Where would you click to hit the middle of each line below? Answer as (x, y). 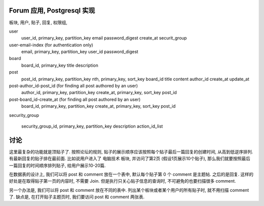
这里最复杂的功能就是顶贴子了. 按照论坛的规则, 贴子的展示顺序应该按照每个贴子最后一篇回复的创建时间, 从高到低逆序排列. (131, 151)
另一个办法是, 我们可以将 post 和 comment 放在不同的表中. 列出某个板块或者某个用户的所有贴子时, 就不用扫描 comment (129, 190)
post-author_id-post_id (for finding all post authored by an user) (73, 86)
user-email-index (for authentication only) (51, 45)
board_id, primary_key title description (60, 65)
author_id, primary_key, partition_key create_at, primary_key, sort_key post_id (99, 93)
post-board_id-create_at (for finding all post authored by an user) (75, 99)
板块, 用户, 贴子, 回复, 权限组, (38, 22)
